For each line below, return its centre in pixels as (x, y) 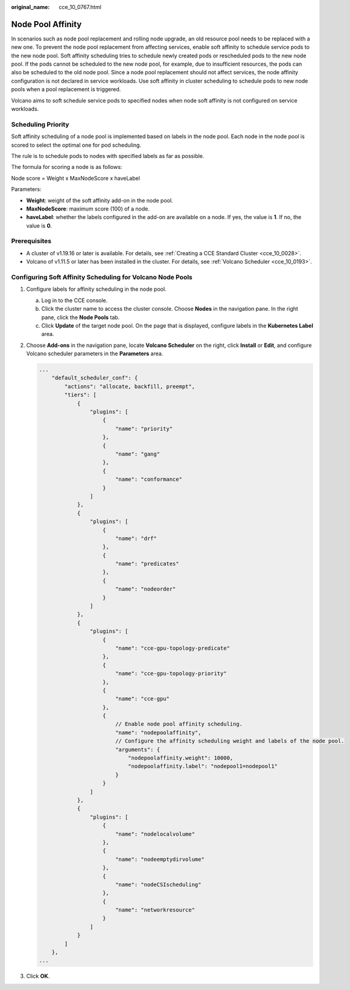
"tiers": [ (80, 395)
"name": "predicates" (147, 564)
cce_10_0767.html (80, 7)
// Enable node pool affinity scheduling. (179, 724)
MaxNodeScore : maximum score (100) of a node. (88, 209)
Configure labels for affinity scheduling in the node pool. (96, 289)
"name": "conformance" (148, 479)
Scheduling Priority (40, 124)
